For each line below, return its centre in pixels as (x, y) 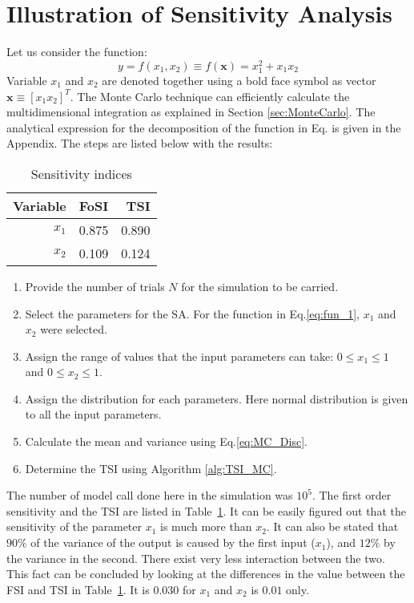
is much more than (206, 526)
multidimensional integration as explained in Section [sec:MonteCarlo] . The (191, 112)
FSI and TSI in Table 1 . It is (78, 589)
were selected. (74, 329)
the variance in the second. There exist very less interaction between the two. (196, 558)
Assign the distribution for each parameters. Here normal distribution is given (217, 398)
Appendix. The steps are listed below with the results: (140, 143)
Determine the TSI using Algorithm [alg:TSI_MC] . (151, 468)
